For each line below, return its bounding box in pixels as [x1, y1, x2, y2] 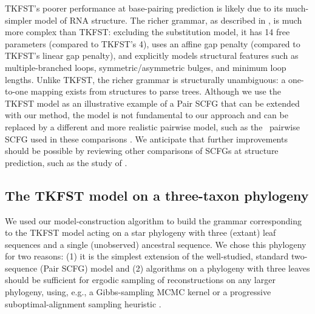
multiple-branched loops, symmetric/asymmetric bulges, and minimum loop [5, 61, 286, 73]
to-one [5, 85, 29, 98]
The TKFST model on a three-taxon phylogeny [5, 185, 309, 204]
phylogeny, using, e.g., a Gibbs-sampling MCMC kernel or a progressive [5, 286, 271, 298]
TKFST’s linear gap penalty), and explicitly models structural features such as [5, 49, 299, 62]
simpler [5, 13, 32, 26]
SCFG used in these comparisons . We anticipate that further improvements [5, 132, 288, 145]
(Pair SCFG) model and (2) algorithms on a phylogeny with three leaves [40, 261, 310, 274]
